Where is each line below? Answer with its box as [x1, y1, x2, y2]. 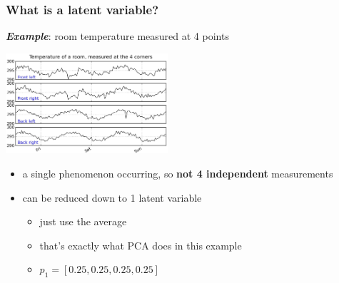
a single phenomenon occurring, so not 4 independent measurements [22, 165, 333, 180]
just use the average [39, 214, 127, 229]
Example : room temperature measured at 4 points [6, 29, 229, 43]
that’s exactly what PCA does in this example [39, 237, 242, 252]
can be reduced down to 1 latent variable [22, 190, 202, 205]
